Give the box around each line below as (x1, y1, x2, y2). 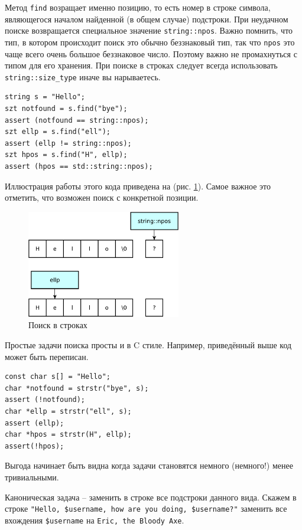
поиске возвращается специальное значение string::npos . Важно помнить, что (5, 24, 293, 37)
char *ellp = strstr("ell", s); (5, 407, 132, 416)
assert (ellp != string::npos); (5, 139, 132, 148)
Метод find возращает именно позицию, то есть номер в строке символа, (5, 1, 271, 13)
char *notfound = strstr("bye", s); (5, 384, 149, 392)
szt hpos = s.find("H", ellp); (5, 151, 128, 159)
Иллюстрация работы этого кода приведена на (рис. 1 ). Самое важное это (5, 179, 271, 192)
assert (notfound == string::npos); (5, 116, 149, 125)
